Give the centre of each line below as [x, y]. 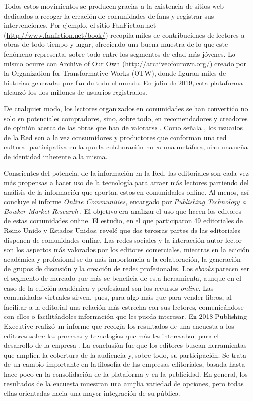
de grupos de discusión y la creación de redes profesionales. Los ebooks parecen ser [126, 268]
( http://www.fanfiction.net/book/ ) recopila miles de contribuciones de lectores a [124, 34]
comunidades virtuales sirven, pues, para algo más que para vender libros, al [118, 297]
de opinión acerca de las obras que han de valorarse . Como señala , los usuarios [123, 128]
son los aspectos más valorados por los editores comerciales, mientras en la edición [127, 249]
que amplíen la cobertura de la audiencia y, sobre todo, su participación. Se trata [125, 354]
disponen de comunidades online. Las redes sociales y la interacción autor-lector [123, 240]
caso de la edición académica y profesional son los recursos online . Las [109, 287]
